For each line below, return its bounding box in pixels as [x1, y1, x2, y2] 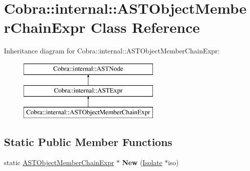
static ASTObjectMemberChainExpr [4, 157, 114, 168]
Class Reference [90, 17, 200, 37]
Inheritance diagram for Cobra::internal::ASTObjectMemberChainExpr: [4, 46, 220, 56]
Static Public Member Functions [4, 134, 173, 149]
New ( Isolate [122, 157, 162, 168]
